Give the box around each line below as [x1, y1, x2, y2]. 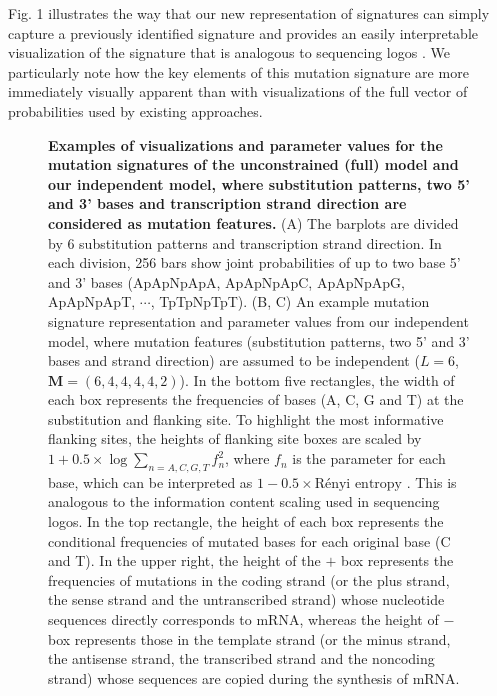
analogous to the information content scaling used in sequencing [48, 491, 440, 512]
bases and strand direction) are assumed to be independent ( [48, 350, 420, 371]
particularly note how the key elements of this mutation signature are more [8, 61, 469, 82]
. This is [406, 471, 457, 492]
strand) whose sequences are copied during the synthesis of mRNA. [48, 667, 460, 688]
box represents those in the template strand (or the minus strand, [48, 628, 451, 649]
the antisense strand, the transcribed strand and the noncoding [48, 648, 435, 669]
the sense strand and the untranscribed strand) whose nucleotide [48, 589, 445, 610]
